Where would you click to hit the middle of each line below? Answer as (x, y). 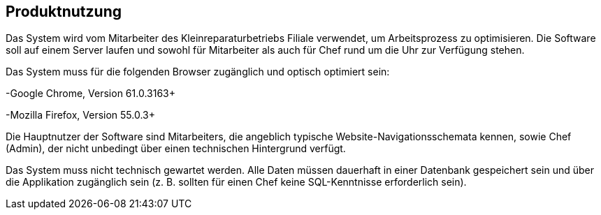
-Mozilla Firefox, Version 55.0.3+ (81, 115)
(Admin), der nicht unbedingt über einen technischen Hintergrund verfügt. (176, 149)
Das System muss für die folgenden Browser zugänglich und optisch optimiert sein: (198, 72)
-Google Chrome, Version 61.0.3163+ (90, 94)
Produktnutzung (64, 12)
